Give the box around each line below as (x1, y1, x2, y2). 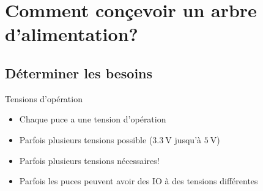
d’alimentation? (5, 21, 138, 47)
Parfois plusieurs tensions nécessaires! (19, 154, 160, 167)
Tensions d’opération (5, 92, 83, 105)
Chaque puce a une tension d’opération (19, 113, 166, 125)
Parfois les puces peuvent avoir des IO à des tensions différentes (19, 174, 258, 187)
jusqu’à (174, 133, 202, 146)
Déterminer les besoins (5, 63, 153, 82)
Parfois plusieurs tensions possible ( (19, 133, 153, 146)
